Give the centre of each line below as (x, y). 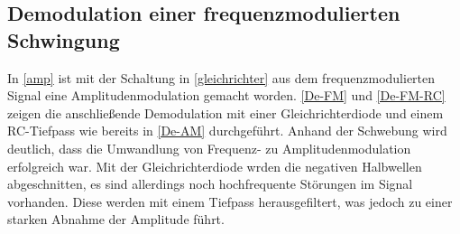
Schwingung (64, 39)
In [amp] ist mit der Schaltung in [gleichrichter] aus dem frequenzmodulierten (221, 77)
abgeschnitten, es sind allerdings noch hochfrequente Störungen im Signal (210, 184)
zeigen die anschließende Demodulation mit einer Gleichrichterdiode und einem (225, 112)
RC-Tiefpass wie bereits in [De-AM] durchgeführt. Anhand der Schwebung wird (227, 131)
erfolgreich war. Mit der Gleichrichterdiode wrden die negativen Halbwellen (215, 166)
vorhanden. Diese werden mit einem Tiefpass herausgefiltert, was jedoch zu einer (230, 201)
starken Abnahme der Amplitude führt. (116, 219)
